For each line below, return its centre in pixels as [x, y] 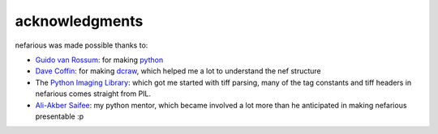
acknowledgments [79, 21]
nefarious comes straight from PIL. [93, 94]
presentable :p [60, 116]
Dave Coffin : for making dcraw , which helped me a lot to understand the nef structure [178, 71]
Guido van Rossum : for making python [99, 60]
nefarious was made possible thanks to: [82, 45]
